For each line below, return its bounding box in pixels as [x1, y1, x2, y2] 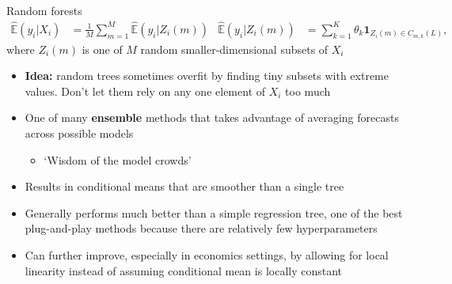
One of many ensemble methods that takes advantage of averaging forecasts [25, 109, 399, 126]
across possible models [25, 125, 134, 142]
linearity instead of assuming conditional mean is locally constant [25, 262, 343, 278]
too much [285, 82, 331, 99]
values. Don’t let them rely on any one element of [25, 82, 266, 99]
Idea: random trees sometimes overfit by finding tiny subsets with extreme [25, 67, 389, 84]
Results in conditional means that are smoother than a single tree [25, 178, 344, 195]
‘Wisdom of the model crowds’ [44, 151, 192, 168]
